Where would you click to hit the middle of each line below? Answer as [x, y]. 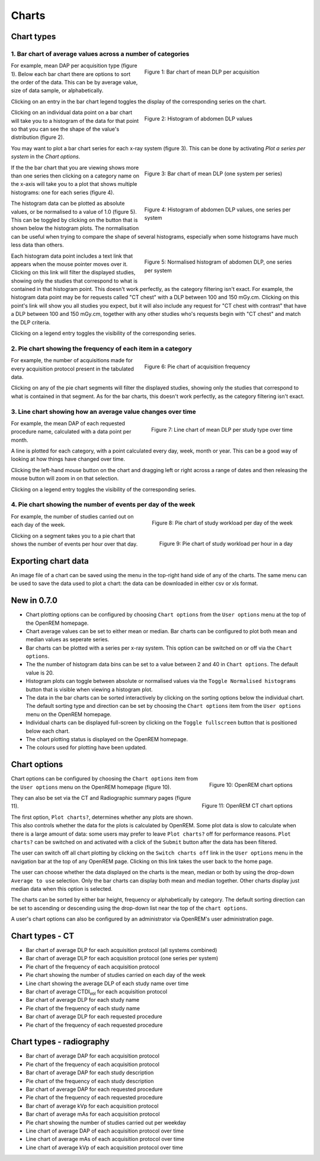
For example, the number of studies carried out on [72, 516]
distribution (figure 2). [38, 137]
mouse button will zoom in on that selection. [65, 479]
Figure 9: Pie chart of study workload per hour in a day [226, 543]
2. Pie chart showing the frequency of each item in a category [101, 349]
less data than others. [38, 245]
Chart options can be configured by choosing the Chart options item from [105, 779]
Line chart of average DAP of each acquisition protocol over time [105, 1131]
